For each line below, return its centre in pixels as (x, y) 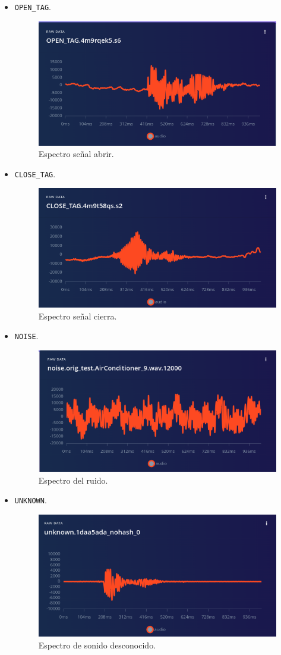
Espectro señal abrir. (76, 154)
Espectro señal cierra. (78, 316)
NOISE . (26, 336)
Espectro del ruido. (73, 480)
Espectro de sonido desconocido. (97, 645)
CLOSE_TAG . (35, 173)
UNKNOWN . (31, 500)
